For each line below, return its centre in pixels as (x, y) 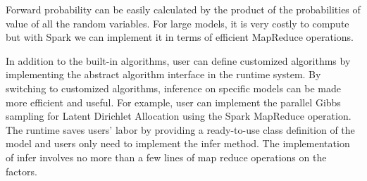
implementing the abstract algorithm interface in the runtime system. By (163, 74)
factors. (21, 171)
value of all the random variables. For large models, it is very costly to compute (178, 23)
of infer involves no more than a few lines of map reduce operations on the (166, 157)
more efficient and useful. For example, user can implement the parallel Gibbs (173, 102)
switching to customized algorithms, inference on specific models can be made (174, 88)
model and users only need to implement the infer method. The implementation (178, 143)
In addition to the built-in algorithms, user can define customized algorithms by (178, 60)
